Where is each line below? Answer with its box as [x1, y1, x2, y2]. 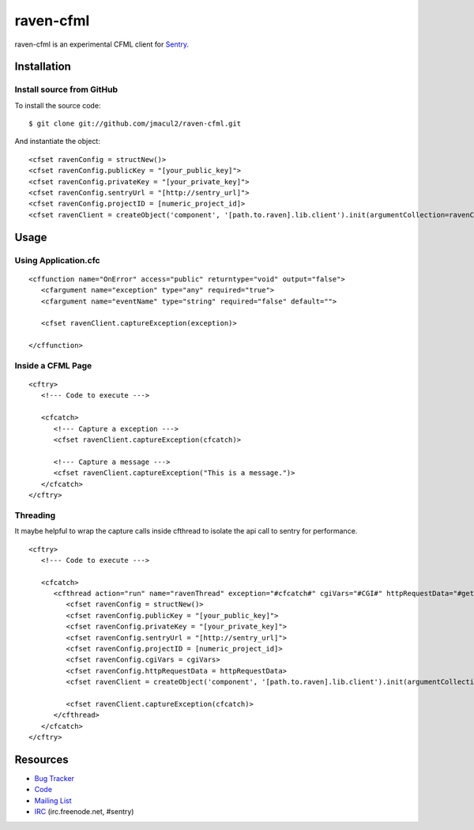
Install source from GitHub [14, 84, 118, 95]
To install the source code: [14, 100, 101, 110]
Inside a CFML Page [14, 360, 92, 371]
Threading [14, 510, 56, 521]
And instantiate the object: [14, 137, 100, 146]
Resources [14, 753, 69, 766]
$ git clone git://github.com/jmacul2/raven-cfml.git [28, 119, 241, 128]
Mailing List [34, 795, 72, 805]
